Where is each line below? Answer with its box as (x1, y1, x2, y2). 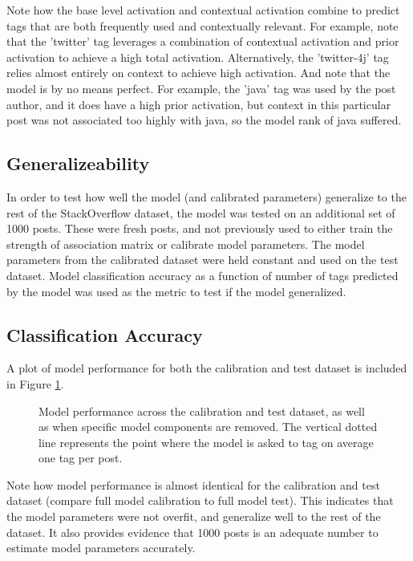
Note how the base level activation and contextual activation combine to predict (6, 2, 400, 18)
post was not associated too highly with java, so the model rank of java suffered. (6, 112, 402, 128)
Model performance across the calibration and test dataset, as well (38, 402, 365, 419)
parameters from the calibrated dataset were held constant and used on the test (6, 251, 399, 268)
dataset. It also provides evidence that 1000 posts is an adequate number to (6, 523, 379, 540)
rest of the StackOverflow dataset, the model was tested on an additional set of (6, 204, 395, 221)
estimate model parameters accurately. (6, 539, 196, 556)
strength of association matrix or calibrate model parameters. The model (6, 235, 365, 252)
